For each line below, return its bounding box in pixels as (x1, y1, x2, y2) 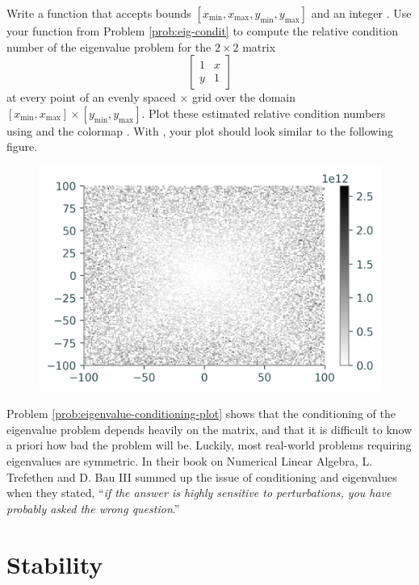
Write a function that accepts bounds (6, 5, 191, 21)
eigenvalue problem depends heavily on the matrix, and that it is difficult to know (6, 420, 413, 437)
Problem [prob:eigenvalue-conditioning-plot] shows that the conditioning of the (6, 405, 396, 422)
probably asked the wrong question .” (6, 499, 180, 516)
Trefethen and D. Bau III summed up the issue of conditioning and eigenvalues (6, 468, 397, 485)
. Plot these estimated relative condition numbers (141, 104, 386, 121)
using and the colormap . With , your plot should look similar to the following (6, 122, 394, 139)
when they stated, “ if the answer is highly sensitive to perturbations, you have (6, 484, 392, 501)
